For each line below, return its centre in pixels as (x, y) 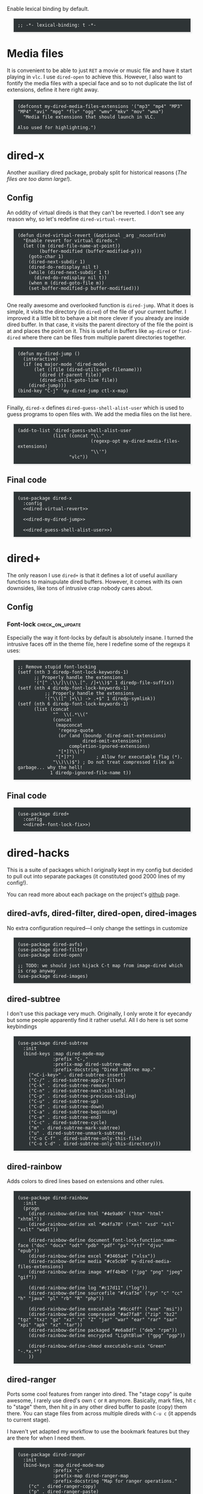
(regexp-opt (105, 441)
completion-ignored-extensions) (110, 747)
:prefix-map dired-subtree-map (92, 1064)
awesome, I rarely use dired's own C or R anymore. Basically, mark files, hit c (101, 1401)
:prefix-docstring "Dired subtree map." (104, 1070)
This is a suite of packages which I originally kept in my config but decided (100, 870)
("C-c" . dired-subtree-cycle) (68, 1122)
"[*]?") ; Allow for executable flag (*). (119, 757)
